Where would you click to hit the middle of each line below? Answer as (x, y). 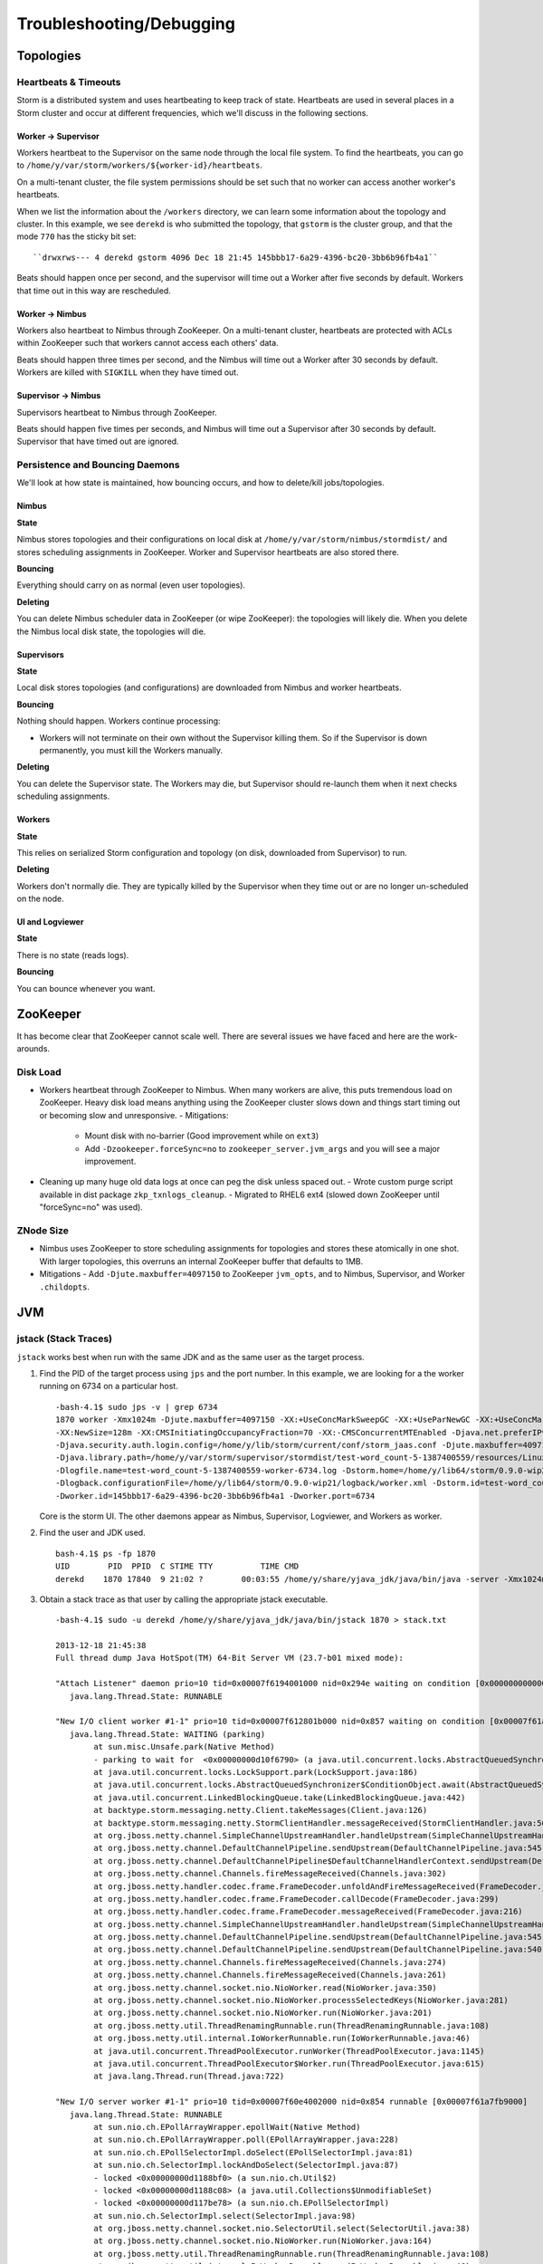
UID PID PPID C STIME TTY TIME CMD (177, 1566)
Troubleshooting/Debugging (126, 24)
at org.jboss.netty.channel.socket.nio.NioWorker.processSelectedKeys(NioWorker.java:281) (301, 2000)
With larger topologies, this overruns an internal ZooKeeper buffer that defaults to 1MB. (201, 1261)
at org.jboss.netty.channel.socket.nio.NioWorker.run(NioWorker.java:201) (263, 2013)
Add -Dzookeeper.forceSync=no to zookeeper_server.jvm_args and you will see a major (262, 1148)
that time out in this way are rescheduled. (94, 291)
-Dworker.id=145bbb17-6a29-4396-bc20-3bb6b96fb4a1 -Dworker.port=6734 (215, 1496)
